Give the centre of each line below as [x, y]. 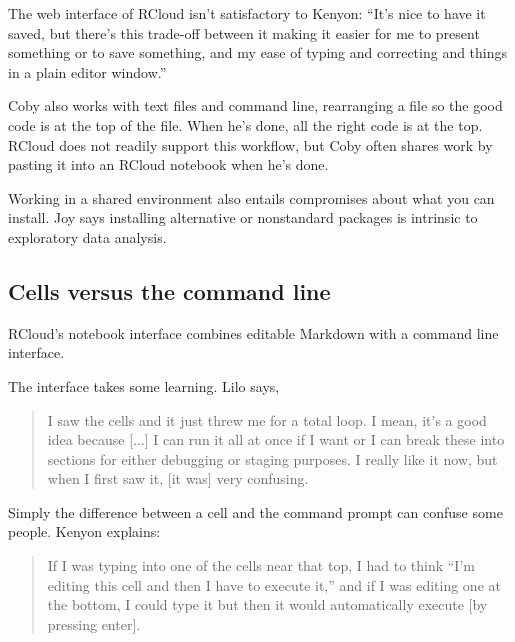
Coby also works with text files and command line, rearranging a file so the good [255, 105]
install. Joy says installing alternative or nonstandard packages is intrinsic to [243, 217]
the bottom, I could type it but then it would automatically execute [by [267, 604]
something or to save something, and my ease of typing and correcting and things [258, 52]
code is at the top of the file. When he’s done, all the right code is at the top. [245, 124]
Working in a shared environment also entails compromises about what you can [251, 197]
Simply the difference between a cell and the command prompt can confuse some [255, 511]
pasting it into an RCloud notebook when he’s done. [168, 164]
